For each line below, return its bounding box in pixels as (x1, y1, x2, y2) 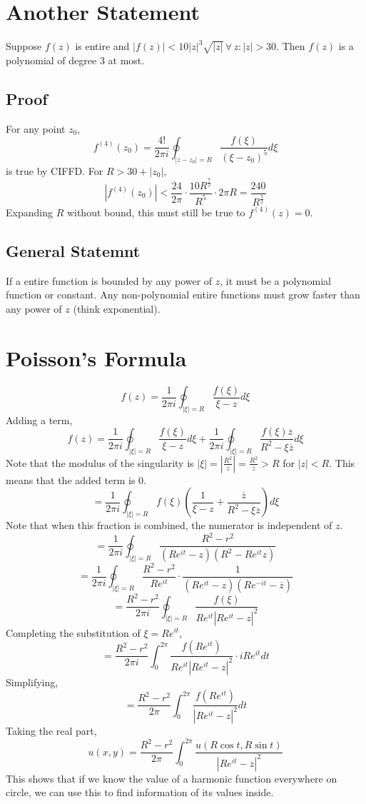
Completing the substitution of (6, 625, 141, 640)
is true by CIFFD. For (6, 163, 103, 178)
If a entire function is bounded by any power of (6, 273, 213, 288)
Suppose (6, 39, 42, 54)
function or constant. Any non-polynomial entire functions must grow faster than (6, 287, 360, 302)
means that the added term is (6, 472, 136, 487)
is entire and (75, 39, 130, 54)
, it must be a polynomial (220, 273, 331, 288)
